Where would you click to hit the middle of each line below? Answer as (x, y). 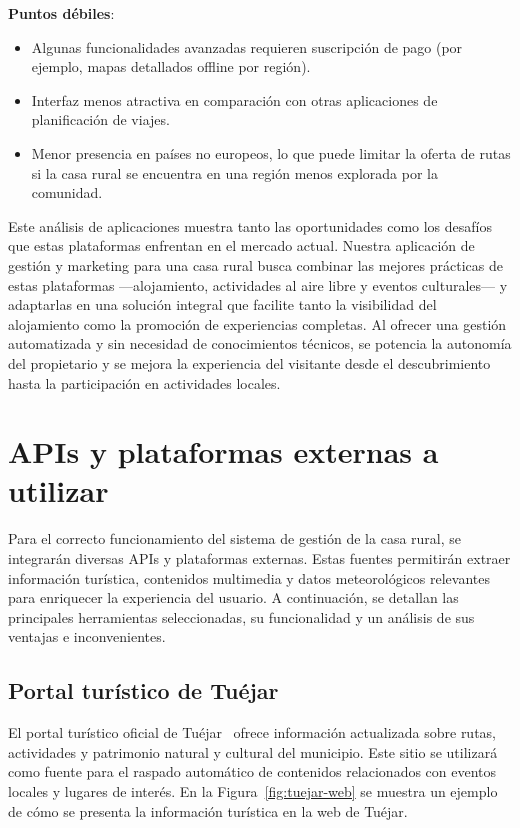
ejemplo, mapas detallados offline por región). (171, 66)
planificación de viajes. (100, 119)
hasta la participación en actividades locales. (144, 382)
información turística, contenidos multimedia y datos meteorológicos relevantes (249, 577)
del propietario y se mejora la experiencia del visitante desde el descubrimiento (249, 362)
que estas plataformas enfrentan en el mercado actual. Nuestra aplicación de (241, 245)
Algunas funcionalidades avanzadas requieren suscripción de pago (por (247, 46)
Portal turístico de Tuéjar (143, 690)
